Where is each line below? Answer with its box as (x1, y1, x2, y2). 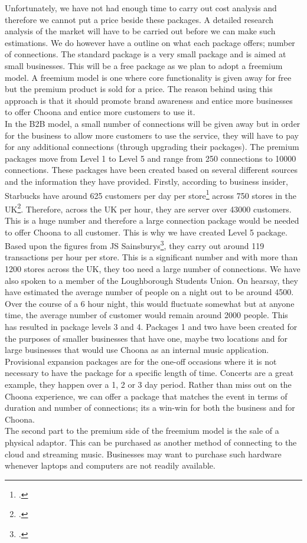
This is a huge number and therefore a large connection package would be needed (5, 214, 299, 226)
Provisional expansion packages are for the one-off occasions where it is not (5, 355, 277, 367)
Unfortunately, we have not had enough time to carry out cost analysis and (5, 2, 277, 14)
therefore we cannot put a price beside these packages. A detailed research (5, 13, 274, 25)
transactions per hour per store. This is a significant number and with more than (5, 251, 298, 263)
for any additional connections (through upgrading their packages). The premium (5, 140, 299, 153)
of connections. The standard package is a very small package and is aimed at (5, 48, 286, 60)
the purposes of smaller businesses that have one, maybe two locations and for (5, 332, 288, 344)
